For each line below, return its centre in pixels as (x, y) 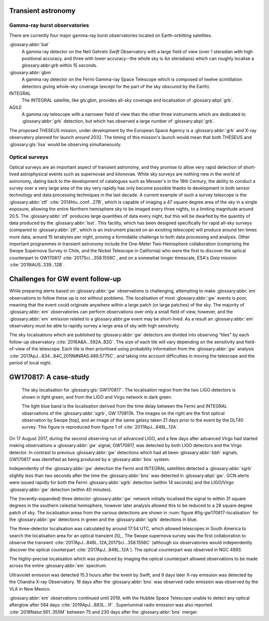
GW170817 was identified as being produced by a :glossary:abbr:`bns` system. (90, 459)
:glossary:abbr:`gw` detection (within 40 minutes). (61, 489)
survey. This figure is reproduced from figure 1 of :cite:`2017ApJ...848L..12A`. (100, 427)
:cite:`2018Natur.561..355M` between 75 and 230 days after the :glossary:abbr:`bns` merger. (104, 612)
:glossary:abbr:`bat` (29, 44)
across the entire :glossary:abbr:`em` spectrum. (58, 566)
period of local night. (31, 363)
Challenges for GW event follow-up (65, 279)
